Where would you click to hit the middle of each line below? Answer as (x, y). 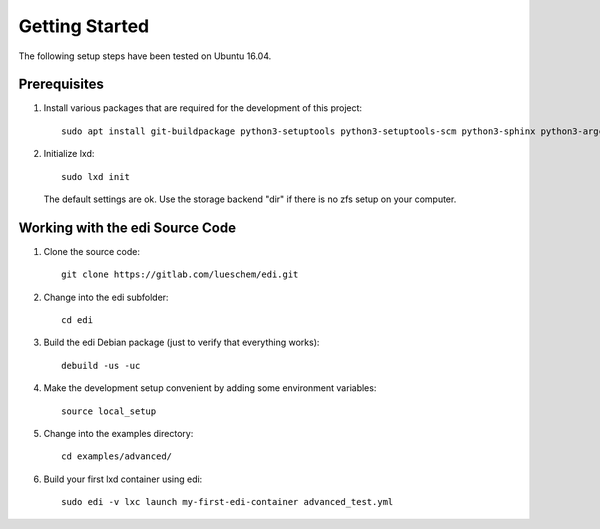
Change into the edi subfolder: (106, 297)
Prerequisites (61, 84)
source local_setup (109, 411)
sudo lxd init (95, 176)
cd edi (77, 320)
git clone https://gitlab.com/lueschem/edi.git (180, 274)
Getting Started (84, 26)
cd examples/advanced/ (117, 456)
